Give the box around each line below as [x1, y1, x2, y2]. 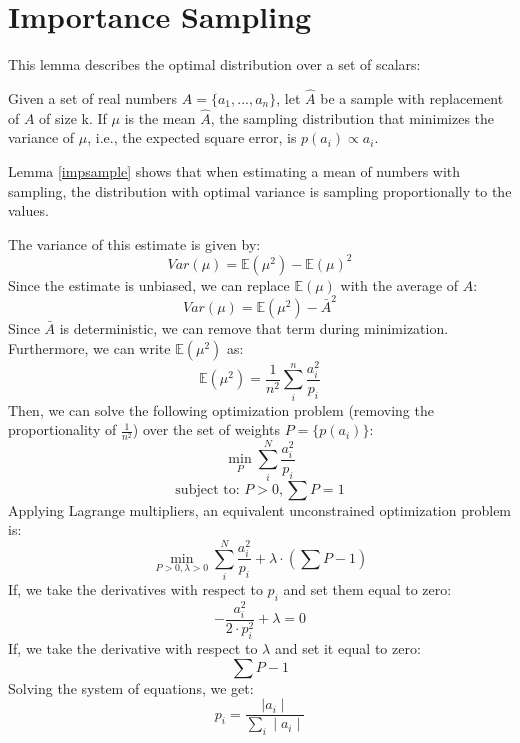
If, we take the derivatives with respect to [8, 578, 263, 599]
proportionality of [8, 419, 117, 440]
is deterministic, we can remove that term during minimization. [59, 318, 449, 339]
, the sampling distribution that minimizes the [210, 107, 495, 128]
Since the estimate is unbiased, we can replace [8, 274, 290, 295]
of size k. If [39, 107, 107, 128]
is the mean [124, 107, 196, 128]
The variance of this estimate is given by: [8, 233, 261, 254]
